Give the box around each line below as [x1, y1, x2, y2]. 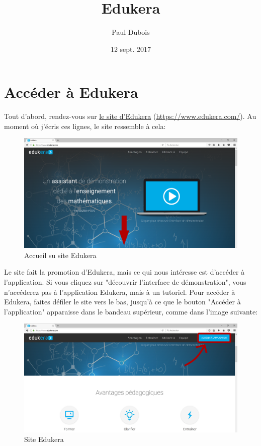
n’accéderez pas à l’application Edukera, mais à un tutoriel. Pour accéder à [4, 286, 235, 297]
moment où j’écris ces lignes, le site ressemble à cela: [4, 120, 166, 131]
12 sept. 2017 [110, 43, 151, 54]
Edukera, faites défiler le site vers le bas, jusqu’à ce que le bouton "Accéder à [4, 296, 241, 307]
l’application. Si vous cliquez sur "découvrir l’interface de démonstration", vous [4, 277, 246, 287]
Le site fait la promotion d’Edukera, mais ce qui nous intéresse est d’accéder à [4, 267, 245, 277]
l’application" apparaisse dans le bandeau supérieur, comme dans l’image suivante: [4, 306, 257, 316]
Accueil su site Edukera [24, 249, 97, 260]
